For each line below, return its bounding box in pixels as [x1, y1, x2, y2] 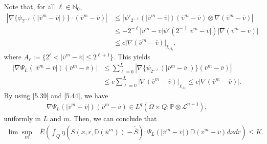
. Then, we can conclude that [69, 113, 157, 123]
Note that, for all [4, 1, 55, 11]
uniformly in [4, 113, 41, 123]
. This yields [113, 52, 151, 62]
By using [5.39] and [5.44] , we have [4, 90, 108, 101]
